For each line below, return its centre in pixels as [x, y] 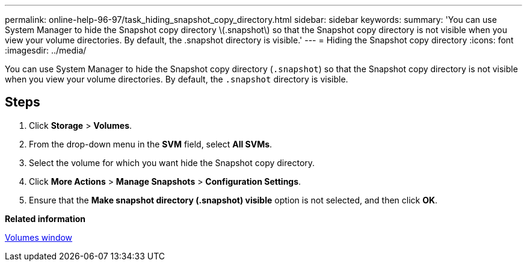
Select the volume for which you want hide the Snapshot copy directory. [172, 162]
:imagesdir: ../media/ [46, 50]
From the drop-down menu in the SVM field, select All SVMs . [151, 144]
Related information [45, 218]
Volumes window [39, 237]
